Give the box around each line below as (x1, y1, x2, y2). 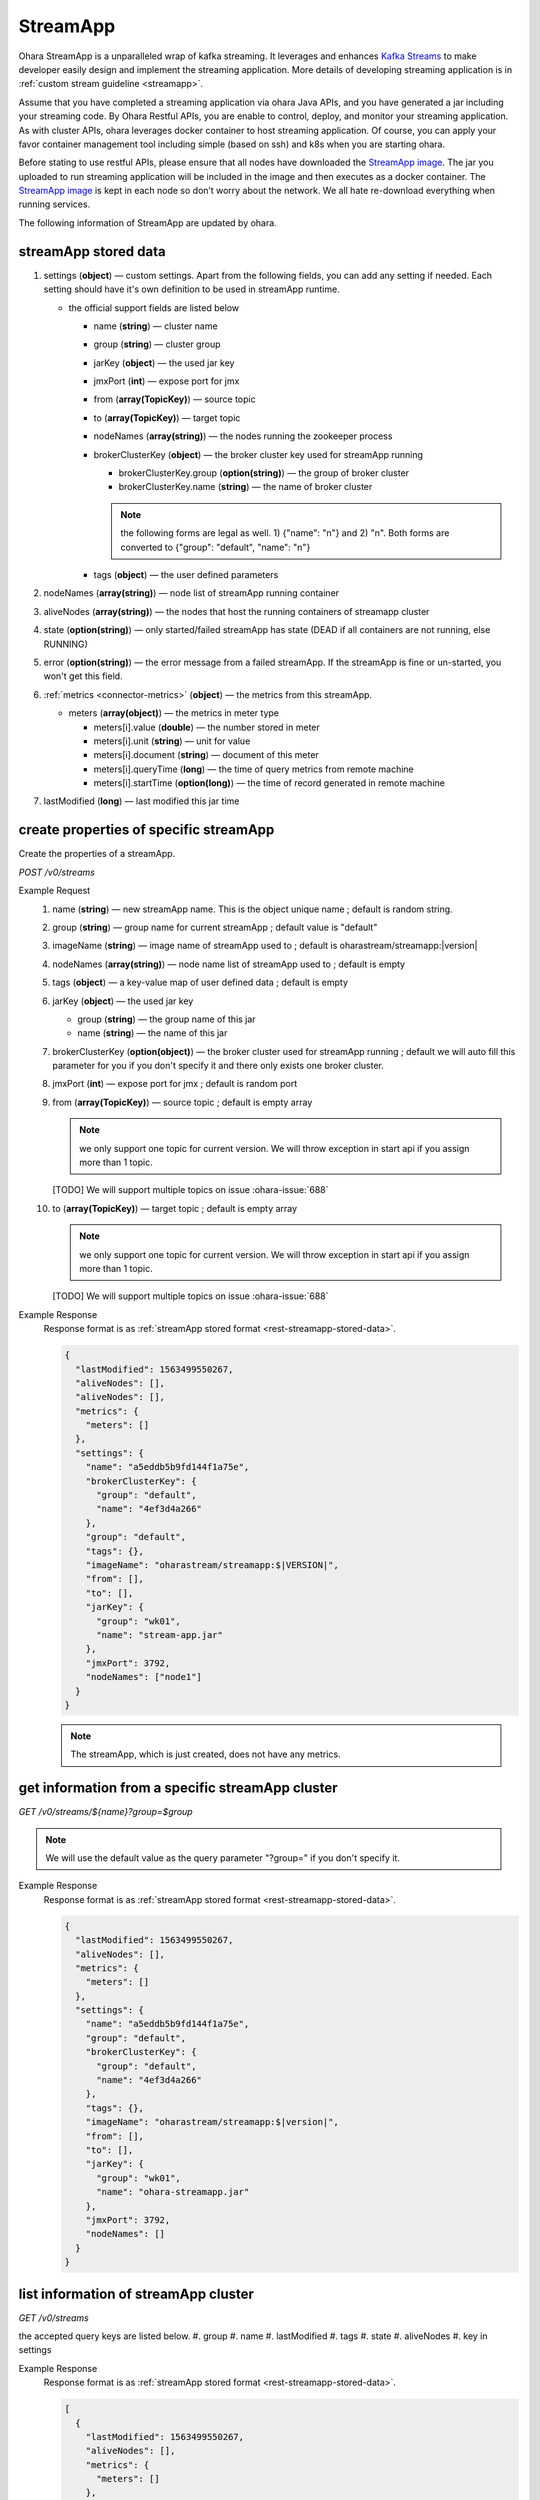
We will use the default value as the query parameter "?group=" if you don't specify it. (45, 1851, 400, 1864)
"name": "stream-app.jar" (96, 1629, 224, 1640)
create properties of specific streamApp (18, 821, 275, 839)
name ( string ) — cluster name (93, 320, 219, 332)
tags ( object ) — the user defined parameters (93, 569, 279, 580)
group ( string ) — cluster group (93, 338, 221, 350)
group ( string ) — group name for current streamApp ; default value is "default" (52, 921, 378, 933)
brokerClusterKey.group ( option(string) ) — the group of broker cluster (118, 467, 410, 479)
